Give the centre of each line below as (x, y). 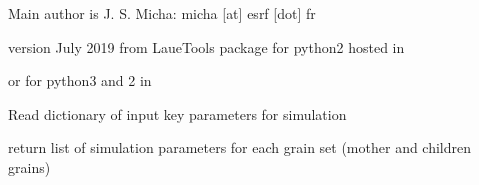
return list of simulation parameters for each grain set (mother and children (240, 147)
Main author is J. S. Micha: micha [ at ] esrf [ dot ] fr (162, 13)
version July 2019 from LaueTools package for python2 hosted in (206, 46)
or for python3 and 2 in (80, 80)
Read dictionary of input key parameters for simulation (177, 113)
